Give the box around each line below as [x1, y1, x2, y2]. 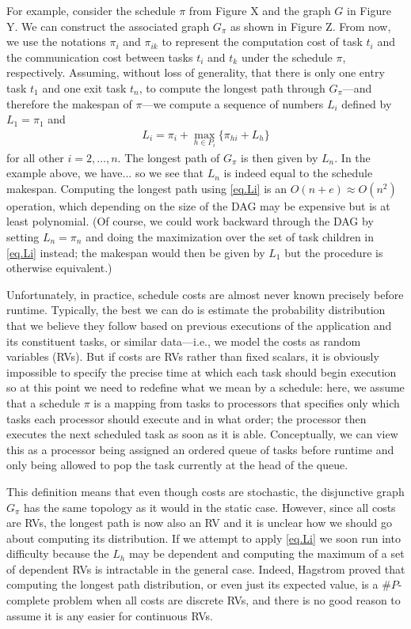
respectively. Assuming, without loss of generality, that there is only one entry [6, 64, 385, 81]
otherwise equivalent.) [6, 260, 112, 276]
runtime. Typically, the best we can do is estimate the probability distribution [6, 301, 386, 318]
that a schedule [6, 394, 81, 411]
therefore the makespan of [6, 95, 132, 112]
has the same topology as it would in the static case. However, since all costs [24, 498, 396, 515]
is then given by [241, 149, 318, 165]
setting [6, 229, 40, 245]
